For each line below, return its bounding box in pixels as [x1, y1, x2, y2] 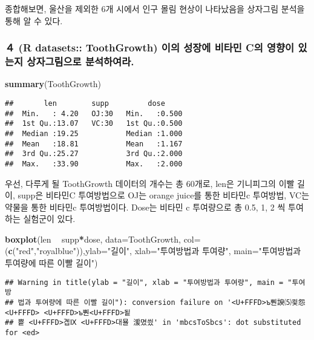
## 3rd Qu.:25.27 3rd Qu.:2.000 [5, 149, 183, 159]
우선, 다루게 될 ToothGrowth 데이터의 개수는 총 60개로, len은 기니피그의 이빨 [5, 177, 295, 189]
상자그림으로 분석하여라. [27, 54, 134, 69]
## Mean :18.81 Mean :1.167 [5, 139, 183, 148]
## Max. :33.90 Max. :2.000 [5, 159, 183, 168]
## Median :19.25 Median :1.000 [5, 129, 183, 138]
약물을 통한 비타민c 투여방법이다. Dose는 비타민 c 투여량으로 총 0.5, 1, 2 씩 [5, 200, 286, 213]
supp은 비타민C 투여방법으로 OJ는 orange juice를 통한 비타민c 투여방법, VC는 [18, 189, 310, 201]
